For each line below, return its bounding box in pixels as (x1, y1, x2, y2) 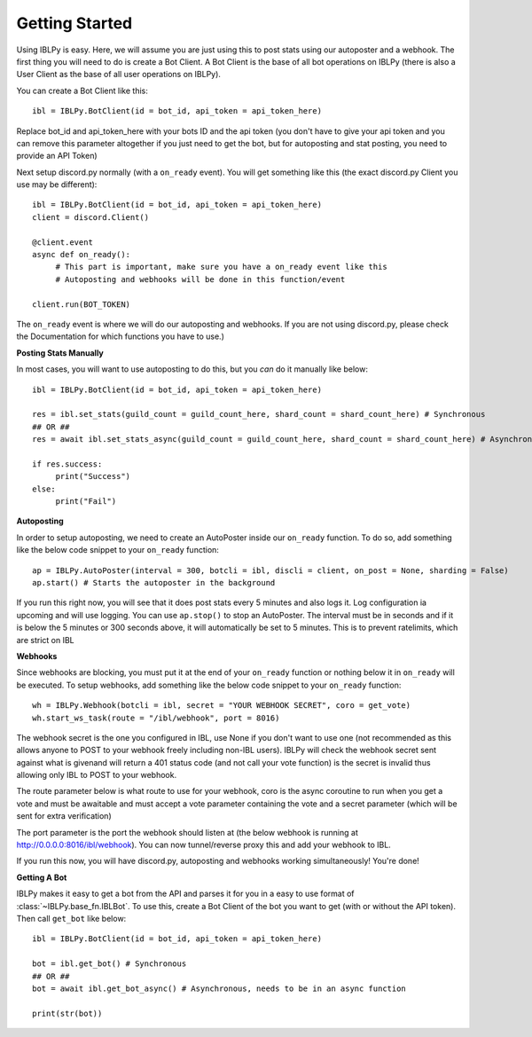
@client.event (32, 237, 93, 247)
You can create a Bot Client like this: (16, 85, 148, 96)
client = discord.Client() (32, 212, 150, 222)
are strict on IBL (16, 634, 74, 645)
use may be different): (16, 179, 98, 190)
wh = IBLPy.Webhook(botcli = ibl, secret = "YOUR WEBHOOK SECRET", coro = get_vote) (32, 701, 411, 711)
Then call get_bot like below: (16, 913, 127, 923)
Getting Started (16, 13, 133, 33)
